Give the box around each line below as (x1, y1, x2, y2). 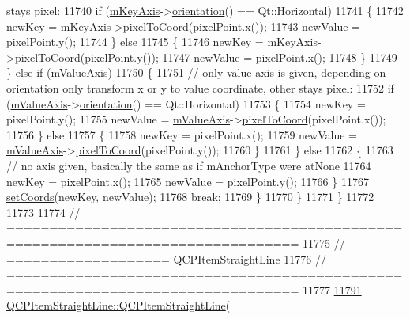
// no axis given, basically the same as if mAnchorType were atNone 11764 (6, 157, 371, 173)
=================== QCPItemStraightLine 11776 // (6, 250, 326, 267)
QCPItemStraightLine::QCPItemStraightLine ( (6, 297, 231, 313)
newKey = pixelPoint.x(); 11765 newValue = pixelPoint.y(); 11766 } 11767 (6, 173, 369, 189)
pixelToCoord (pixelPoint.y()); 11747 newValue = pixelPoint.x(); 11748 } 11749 (14, 48, 397, 65)
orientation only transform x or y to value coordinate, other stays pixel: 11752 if (6, 79, 394, 96)
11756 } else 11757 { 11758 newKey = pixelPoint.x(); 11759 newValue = (6, 126, 357, 142)
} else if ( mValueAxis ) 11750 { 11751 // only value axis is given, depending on (6, 64, 386, 81)
